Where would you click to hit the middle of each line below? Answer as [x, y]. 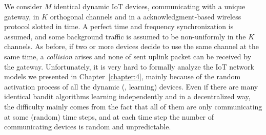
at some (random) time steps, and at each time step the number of [109, 116]
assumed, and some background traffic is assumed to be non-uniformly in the [125, 36]
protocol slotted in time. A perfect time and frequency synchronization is [119, 26]
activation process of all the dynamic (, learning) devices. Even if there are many [131, 86]
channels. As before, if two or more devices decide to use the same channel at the [132, 46]
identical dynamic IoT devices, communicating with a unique [149, 6]
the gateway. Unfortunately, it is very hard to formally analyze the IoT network [129, 66]
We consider [23, 6]
